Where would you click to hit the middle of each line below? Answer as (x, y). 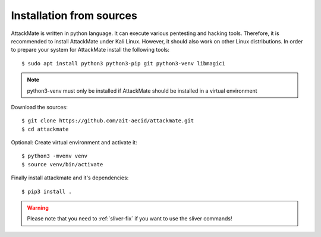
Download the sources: (39, 107)
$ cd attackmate (45, 129)
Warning (38, 208)
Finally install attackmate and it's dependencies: (70, 178)
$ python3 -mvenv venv (55, 156)
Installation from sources (74, 15)
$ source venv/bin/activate (62, 164)
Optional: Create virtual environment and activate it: (74, 143)
